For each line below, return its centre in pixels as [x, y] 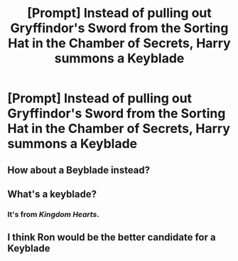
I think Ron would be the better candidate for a [112, 237]
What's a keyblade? [52, 194]
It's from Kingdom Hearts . [53, 214]
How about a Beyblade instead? [79, 170]
